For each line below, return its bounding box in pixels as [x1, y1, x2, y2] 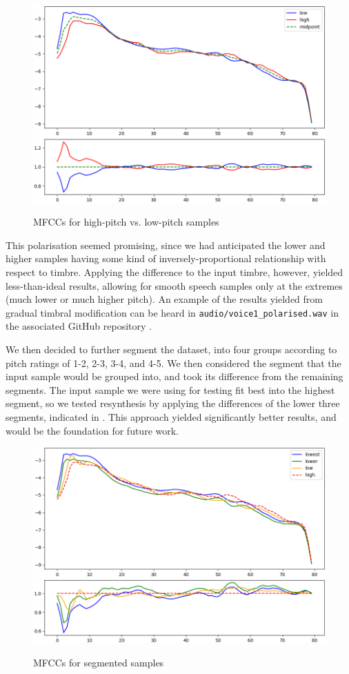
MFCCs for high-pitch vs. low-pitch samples [33, 215, 219, 229]
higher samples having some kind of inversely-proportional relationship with [6, 251, 326, 266]
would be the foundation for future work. [6, 423, 179, 437]
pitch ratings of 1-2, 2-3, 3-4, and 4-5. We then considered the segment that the [6, 355, 341, 370]
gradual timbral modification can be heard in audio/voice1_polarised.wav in [6, 305, 339, 319]
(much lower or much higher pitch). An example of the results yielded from [6, 292, 323, 306]
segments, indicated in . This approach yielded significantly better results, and [6, 409, 337, 424]
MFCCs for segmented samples [33, 655, 164, 669]
